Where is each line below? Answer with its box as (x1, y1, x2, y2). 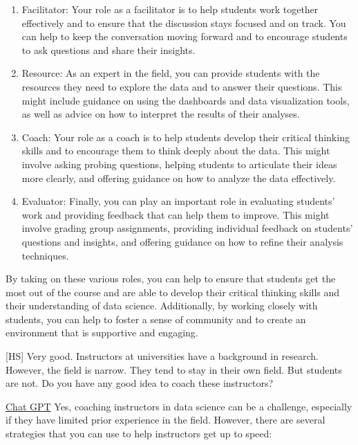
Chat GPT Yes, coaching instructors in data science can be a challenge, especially (6, 399, 352, 413)
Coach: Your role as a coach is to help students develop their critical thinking (21, 129, 350, 144)
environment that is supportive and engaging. (6, 325, 198, 340)
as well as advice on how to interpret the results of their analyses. (21, 107, 300, 121)
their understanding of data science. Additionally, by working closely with (6, 298, 318, 313)
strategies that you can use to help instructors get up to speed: (6, 426, 272, 441)
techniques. (21, 248, 69, 262)
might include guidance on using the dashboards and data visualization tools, (21, 93, 350, 107)
